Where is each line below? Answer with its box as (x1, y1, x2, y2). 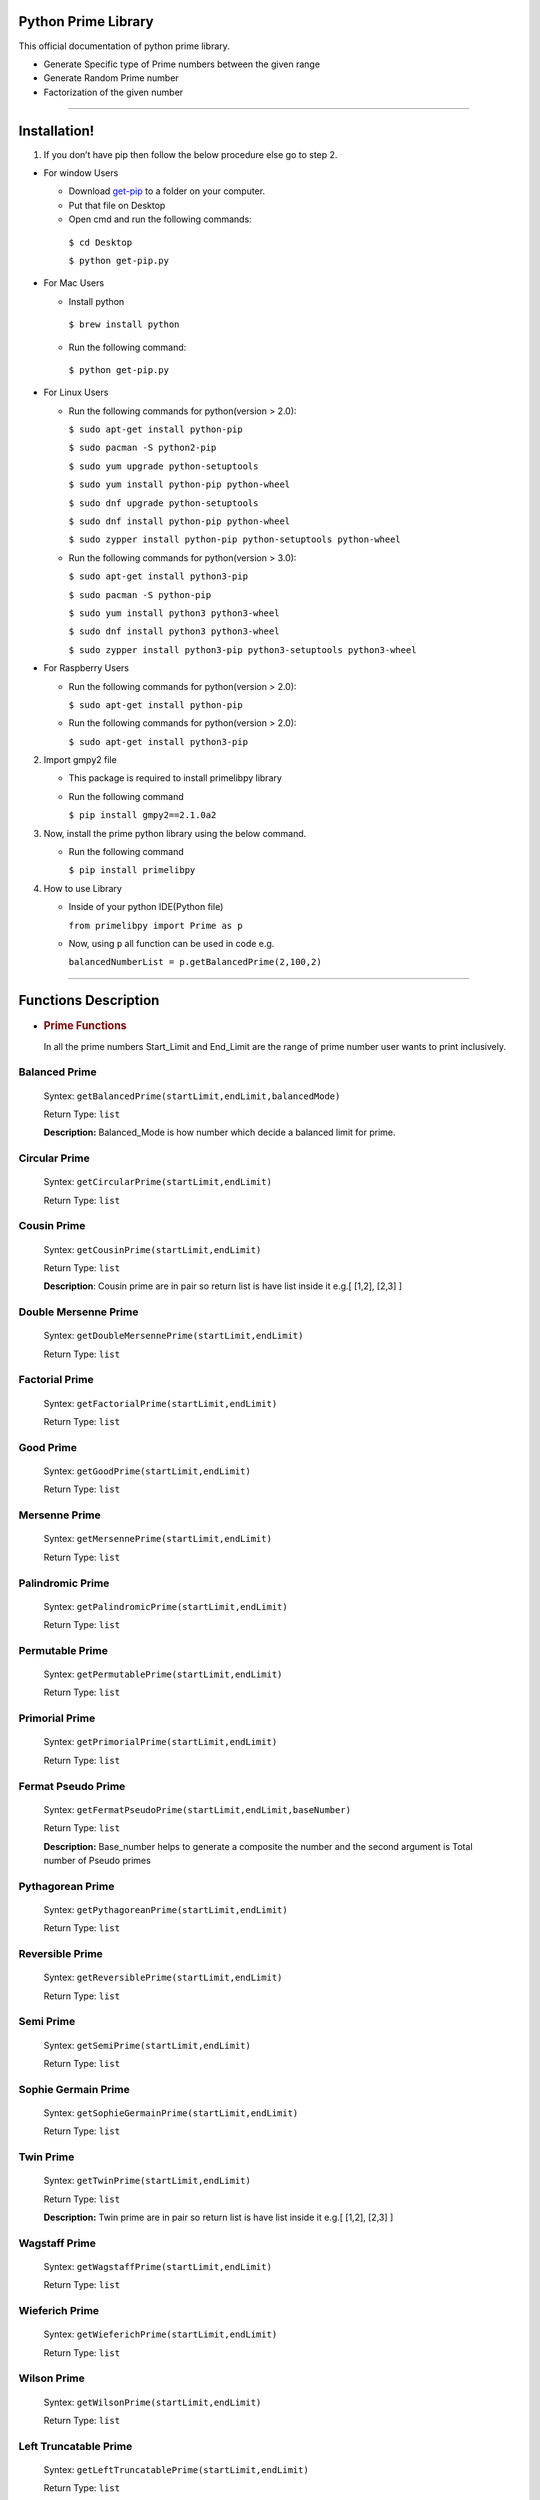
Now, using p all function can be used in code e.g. (68, 938, 275, 949)
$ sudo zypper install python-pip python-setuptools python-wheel (68, 534, 402, 545)
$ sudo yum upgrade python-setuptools (68, 460, 259, 472)
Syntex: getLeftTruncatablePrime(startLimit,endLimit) (43, 2464, 309, 2475)
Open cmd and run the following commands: (68, 213, 252, 225)
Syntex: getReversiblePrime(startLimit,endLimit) (43, 1971, 283, 1984)
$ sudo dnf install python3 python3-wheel (68, 626, 280, 637)
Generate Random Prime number (43, 72, 179, 84)
